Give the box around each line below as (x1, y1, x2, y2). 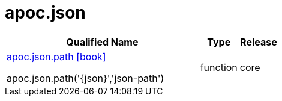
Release (240, 35, 277, 48)
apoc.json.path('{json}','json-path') (7, 72, 164, 84)
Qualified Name (66, 35, 139, 48)
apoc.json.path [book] (7, 50, 106, 63)
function (200, 61, 238, 73)
